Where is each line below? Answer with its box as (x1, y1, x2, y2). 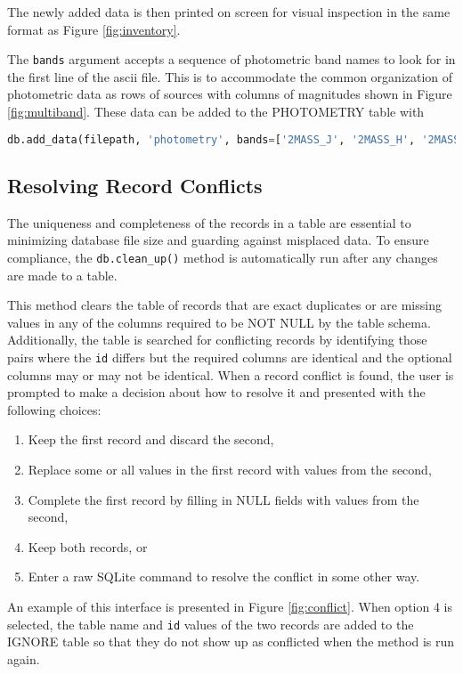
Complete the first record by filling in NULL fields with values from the (28, 490, 419, 508)
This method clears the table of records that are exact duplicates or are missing (7, 296, 442, 314)
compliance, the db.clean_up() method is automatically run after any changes (7, 248, 438, 266)
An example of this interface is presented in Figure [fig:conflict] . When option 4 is (7, 597, 452, 615)
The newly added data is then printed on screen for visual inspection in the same (7, 3, 451, 20)
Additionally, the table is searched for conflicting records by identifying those (7, 330, 427, 349)
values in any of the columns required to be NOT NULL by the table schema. (7, 313, 431, 331)
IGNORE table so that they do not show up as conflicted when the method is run (7, 632, 455, 651)
